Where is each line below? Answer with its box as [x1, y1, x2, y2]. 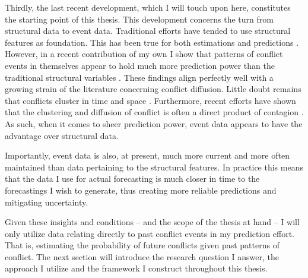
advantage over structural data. [5, 129, 119, 141]
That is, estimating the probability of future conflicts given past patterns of [5, 239, 280, 251]
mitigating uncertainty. [5, 195, 88, 208]
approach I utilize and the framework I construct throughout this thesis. [5, 262, 268, 274]
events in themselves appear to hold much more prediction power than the [5, 59, 275, 71]
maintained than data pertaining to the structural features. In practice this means [5, 160, 303, 173]
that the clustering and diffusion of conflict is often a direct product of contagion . [5, 106, 304, 118]
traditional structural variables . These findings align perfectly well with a [5, 71, 274, 83]
